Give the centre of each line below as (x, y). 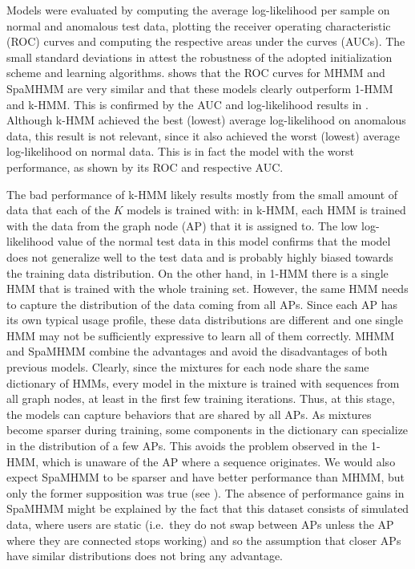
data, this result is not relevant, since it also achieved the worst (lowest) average (203, 135)
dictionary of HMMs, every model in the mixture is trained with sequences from (203, 382)
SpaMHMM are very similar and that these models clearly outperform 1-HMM (200, 88)
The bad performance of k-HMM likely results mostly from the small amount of (202, 194)
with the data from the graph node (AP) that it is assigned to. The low (182, 225)
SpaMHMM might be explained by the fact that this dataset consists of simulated (208, 508)
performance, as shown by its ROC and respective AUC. (145, 167)
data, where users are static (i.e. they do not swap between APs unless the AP (200, 524)
